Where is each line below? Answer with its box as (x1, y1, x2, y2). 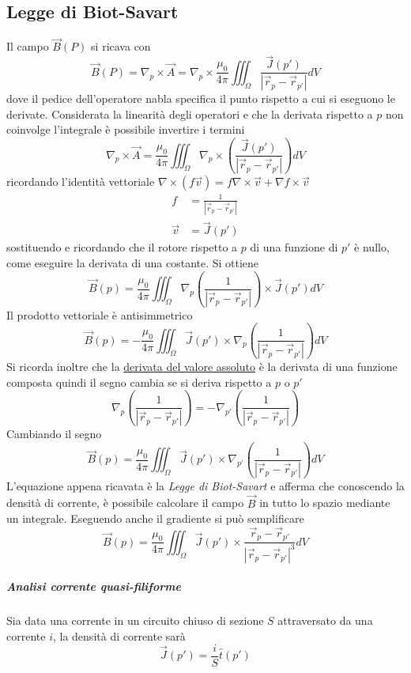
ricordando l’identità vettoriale (6, 173, 155, 190)
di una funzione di (250, 239, 338, 255)
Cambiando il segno (6, 425, 102, 442)
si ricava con (91, 38, 151, 55)
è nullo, (354, 239, 390, 255)
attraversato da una (277, 612, 373, 629)
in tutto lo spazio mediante (259, 494, 390, 511)
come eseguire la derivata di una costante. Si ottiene (6, 255, 259, 271)
